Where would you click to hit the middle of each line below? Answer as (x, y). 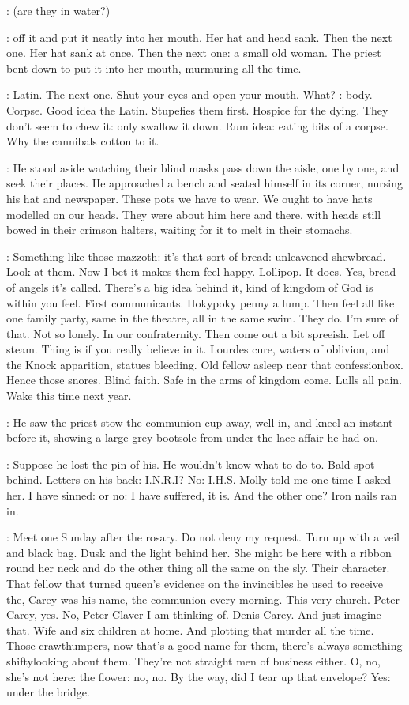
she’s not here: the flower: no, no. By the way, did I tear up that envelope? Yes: (199, 676)
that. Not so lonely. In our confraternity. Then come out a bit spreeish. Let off (196, 333)
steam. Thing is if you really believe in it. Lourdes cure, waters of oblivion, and (198, 349)
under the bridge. (48, 692)
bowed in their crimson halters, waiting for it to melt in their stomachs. (180, 230)
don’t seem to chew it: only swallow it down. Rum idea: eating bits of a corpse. (197, 125)
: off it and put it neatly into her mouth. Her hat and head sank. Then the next (199, 37)
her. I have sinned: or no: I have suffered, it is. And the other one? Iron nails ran (202, 495)
